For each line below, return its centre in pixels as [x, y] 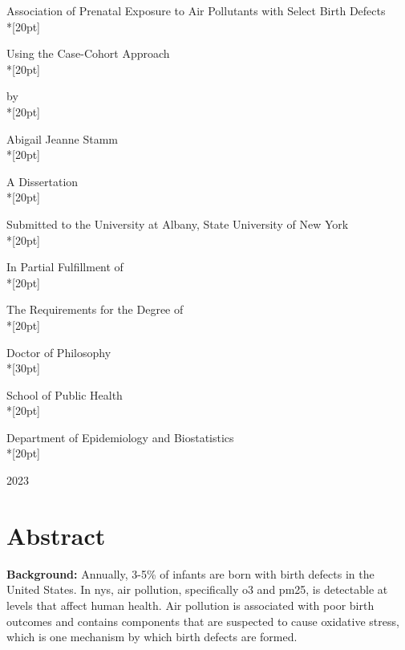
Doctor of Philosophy [59, 352]
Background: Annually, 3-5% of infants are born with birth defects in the [190, 573]
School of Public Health [65, 394]
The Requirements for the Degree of [95, 309]
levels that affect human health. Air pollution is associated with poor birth [190, 605]
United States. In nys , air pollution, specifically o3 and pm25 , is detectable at [197, 589]
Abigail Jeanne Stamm [63, 138]
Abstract [56, 535]
